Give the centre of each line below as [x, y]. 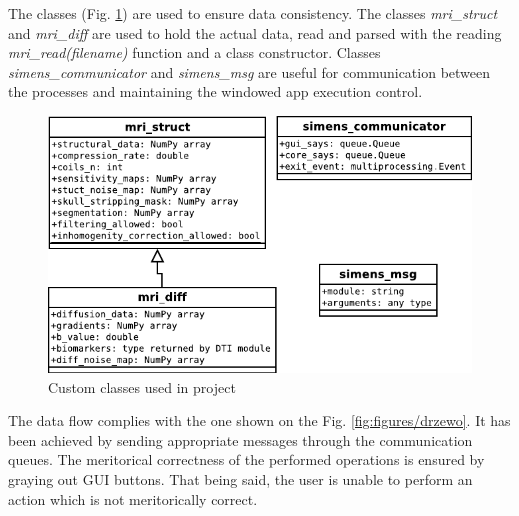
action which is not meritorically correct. [133, 498]
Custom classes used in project [142, 386]
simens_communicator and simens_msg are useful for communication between [249, 71]
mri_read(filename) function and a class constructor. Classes [194, 52]
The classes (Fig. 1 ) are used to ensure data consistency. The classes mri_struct [253, 13]
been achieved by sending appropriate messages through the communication [240, 439]
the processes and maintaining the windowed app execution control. [215, 91]
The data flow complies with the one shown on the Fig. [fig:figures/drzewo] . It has [259, 420]
